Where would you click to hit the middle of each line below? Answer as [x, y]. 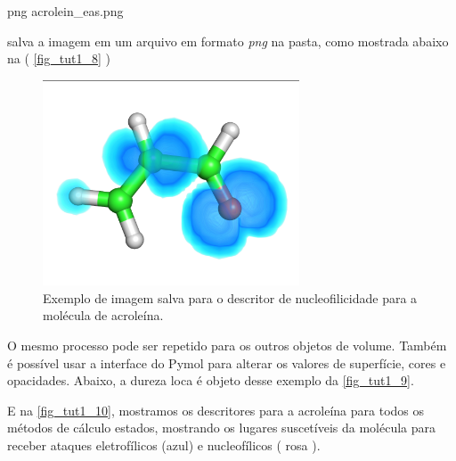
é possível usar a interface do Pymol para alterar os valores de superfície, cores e [227, 362]
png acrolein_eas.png [65, 11]
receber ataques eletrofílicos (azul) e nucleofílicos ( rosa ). [164, 445]
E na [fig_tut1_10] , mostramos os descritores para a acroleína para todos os [216, 410]
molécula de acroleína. [103, 315]
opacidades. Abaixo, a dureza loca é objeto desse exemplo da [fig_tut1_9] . [211, 380]
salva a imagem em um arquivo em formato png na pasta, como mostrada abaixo [228, 41]
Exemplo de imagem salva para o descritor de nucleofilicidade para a [230, 297]
